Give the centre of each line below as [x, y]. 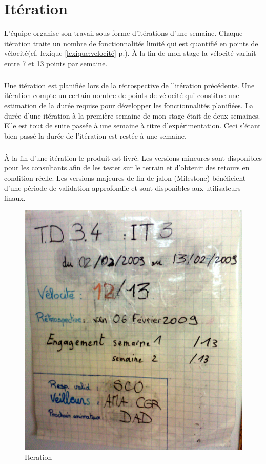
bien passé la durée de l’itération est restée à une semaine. [95, 135]
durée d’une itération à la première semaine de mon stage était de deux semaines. [132, 115]
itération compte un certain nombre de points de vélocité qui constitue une [122, 95]
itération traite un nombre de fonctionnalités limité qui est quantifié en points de [131, 43]
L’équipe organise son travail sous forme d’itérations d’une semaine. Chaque [124, 33]
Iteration [38, 457]
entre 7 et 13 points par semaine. [56, 63]
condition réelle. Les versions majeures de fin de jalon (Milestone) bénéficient [125, 178]
